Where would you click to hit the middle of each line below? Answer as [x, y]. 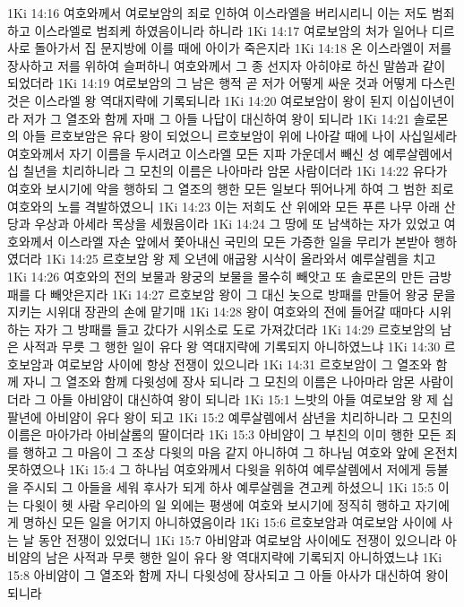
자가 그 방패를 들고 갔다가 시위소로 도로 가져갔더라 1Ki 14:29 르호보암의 [235, 329]
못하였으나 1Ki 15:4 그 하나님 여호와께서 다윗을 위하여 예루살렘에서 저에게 [215, 469]
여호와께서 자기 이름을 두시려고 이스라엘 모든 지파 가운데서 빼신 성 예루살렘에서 [230, 153]
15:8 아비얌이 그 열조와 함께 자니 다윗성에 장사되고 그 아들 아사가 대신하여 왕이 [228, 575]
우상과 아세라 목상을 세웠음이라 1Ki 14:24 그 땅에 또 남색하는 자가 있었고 [237, 224]
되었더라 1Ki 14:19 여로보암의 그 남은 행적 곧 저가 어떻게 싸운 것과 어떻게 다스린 [232, 83]
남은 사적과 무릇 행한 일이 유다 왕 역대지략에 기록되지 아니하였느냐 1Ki [244, 557]
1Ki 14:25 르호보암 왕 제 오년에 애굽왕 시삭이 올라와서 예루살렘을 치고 [241, 259]
